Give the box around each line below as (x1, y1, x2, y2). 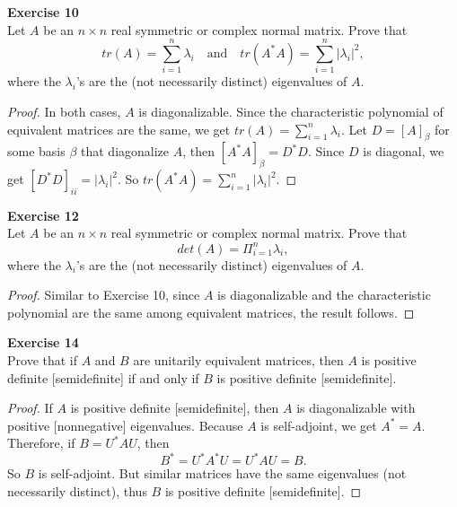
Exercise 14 (7, 333, 79, 352)
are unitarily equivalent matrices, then (133, 350, 344, 369)
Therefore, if (7, 433, 75, 452)
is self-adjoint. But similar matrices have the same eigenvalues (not (38, 464, 407, 483)
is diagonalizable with (296, 398, 416, 417)
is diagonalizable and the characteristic (217, 285, 431, 304)
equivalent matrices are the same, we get (7, 119, 231, 138)
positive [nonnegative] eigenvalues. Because (7, 415, 243, 434)
